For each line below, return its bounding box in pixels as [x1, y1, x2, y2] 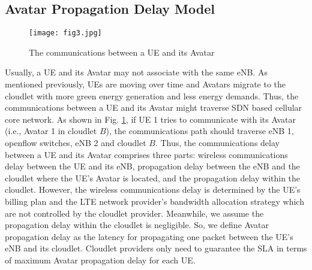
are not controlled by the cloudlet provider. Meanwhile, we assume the [5, 207, 264, 219]
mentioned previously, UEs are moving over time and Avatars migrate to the [5, 78, 286, 90]
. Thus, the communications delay [155, 136, 280, 149]
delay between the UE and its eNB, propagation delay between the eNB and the [5, 160, 300, 172]
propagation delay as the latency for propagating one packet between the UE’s [5, 230, 293, 242]
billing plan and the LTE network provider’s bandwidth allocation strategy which [5, 195, 304, 207]
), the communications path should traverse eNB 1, [106, 125, 294, 137]
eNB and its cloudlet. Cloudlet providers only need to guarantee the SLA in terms [5, 242, 307, 254]
